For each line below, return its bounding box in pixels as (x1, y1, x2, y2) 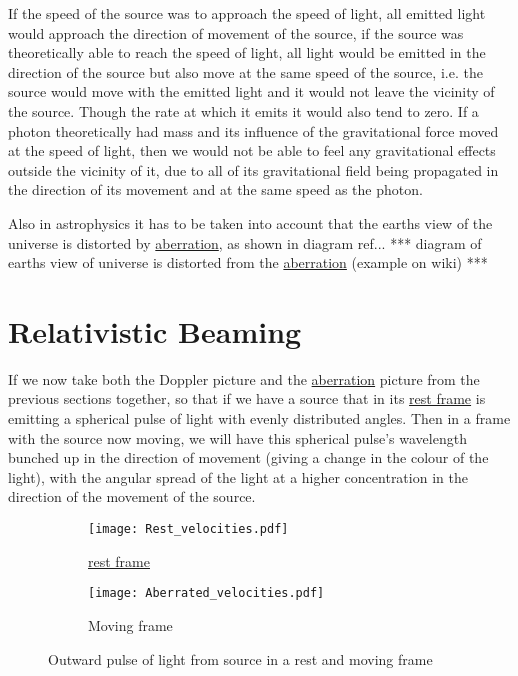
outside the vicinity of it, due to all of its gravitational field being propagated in (8, 159, 499, 180)
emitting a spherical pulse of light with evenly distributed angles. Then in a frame (8, 408, 511, 429)
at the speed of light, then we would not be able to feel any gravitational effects (8, 140, 496, 161)
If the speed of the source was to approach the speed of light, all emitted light (8, 3, 486, 23)
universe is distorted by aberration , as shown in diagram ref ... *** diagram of (8, 232, 482, 253)
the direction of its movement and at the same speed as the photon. (8, 179, 423, 200)
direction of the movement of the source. (8, 486, 256, 507)
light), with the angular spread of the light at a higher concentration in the (8, 466, 468, 487)
